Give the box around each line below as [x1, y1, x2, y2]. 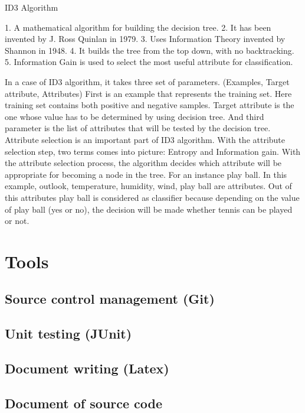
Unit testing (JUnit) [5, 324, 132, 343]
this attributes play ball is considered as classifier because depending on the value [5, 191, 300, 203]
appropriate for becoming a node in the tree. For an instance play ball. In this [5, 168, 287, 180]
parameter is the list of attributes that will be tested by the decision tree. [5, 122, 271, 134]
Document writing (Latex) [5, 359, 169, 378]
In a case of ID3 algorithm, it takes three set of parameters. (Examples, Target [5, 75, 290, 87]
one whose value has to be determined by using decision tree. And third [5, 110, 264, 122]
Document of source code [5, 394, 163, 412]
